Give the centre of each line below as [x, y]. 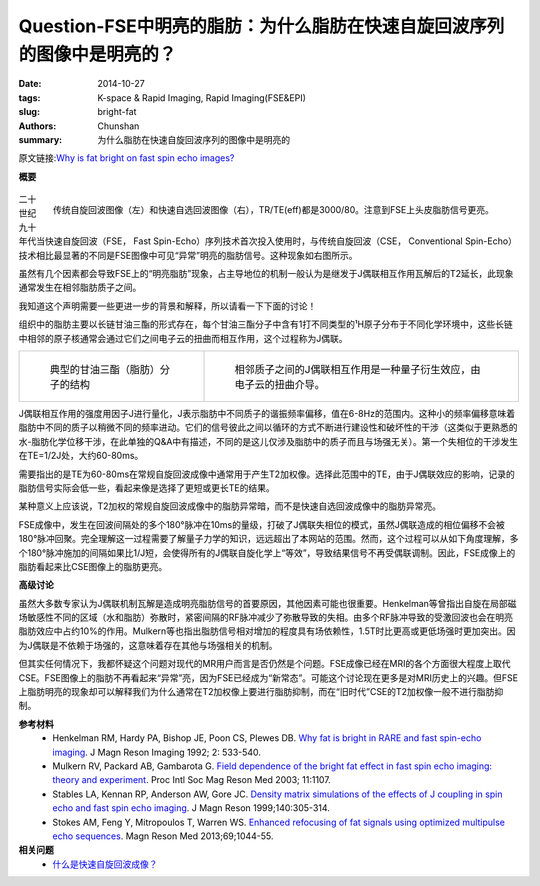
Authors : [37, 126]
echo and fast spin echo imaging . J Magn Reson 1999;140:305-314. [191, 808]
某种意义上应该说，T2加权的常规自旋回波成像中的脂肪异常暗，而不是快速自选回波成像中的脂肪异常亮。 [230, 506]
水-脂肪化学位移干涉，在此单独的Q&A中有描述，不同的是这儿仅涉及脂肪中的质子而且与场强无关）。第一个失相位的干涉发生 [268, 441]
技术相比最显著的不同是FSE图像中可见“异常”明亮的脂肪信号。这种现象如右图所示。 [188, 255]
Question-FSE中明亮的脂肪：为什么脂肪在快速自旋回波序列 [261, 26]
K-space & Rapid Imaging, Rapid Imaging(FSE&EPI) [202, 97]
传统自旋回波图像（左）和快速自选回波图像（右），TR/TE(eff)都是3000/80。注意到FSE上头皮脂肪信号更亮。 [273, 209]
